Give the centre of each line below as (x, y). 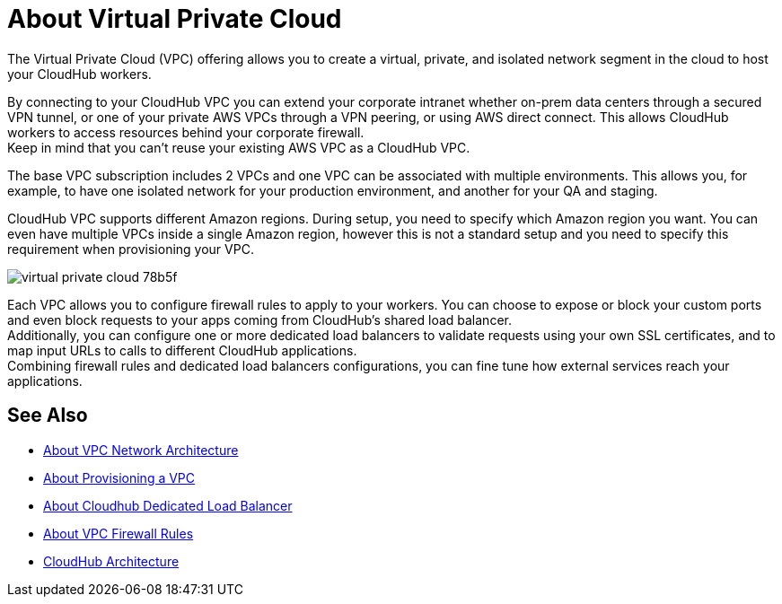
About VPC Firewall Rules (119, 533)
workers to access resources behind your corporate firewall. (186, 132)
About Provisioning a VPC (119, 477)
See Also (48, 416)
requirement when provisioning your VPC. (131, 249)
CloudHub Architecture (111, 561)
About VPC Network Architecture (141, 450)
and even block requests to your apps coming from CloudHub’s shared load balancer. (259, 320)
